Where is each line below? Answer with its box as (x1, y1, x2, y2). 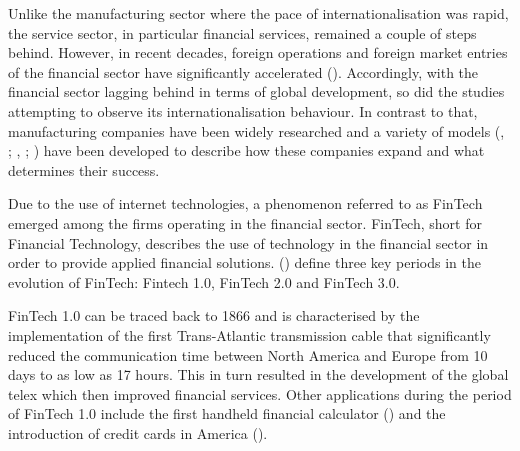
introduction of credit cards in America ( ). (8, 422, 268, 443)
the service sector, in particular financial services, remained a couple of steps (8, 22, 477, 43)
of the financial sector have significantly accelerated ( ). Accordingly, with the (8, 61, 479, 82)
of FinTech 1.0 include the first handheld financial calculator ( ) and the (8, 403, 446, 424)
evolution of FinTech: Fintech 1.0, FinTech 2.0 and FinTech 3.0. (8, 271, 400, 292)
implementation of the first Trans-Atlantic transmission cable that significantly (8, 324, 491, 345)
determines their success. (8, 159, 160, 180)
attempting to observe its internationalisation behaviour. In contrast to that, (8, 100, 478, 121)
